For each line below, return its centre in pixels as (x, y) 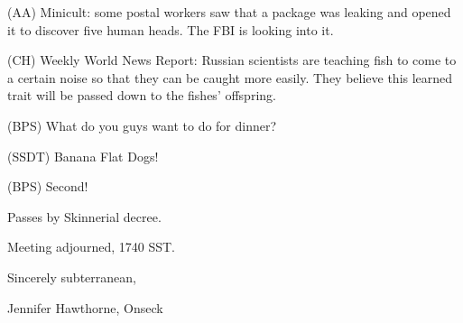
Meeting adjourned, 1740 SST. (91, 247)
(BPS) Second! (48, 186)
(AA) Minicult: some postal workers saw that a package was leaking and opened (229, 12)
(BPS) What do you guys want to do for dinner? (142, 125)
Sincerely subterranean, (72, 277)
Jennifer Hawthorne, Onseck (85, 307)
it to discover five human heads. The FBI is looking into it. (171, 29)
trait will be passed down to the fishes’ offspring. (142, 95)
